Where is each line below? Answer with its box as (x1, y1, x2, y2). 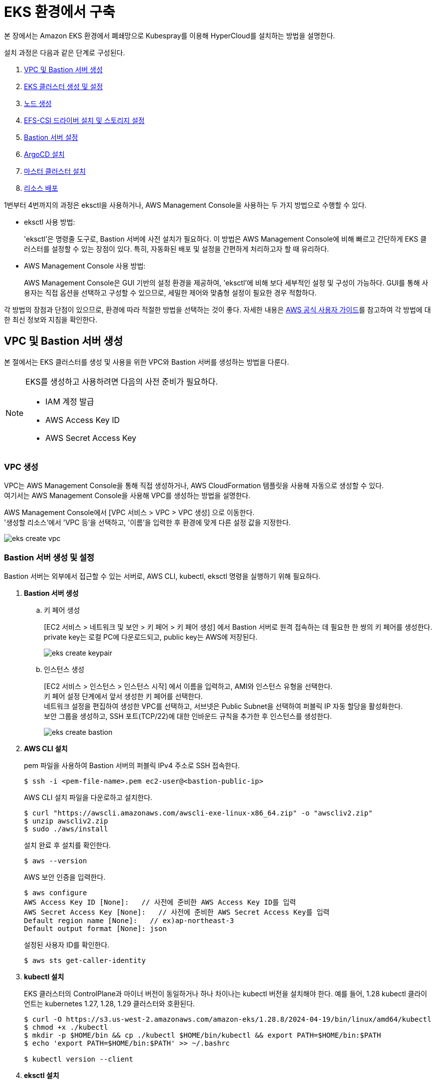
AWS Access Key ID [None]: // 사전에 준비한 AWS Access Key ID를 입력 (24, 898, 296, 907)
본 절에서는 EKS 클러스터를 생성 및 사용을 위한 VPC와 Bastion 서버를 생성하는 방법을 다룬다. (4, 357, 289, 366)
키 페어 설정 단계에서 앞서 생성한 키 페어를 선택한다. (44, 692, 203, 701)
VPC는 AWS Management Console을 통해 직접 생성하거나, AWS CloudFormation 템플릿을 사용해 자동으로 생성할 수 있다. (4, 481, 384, 490)
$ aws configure (24, 889, 87, 897)
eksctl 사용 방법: (24, 217, 75, 226)
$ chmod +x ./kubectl (24, 1023, 108, 1032)
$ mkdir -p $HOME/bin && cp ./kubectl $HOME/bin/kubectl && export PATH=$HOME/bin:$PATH (24, 1031, 381, 1040)
